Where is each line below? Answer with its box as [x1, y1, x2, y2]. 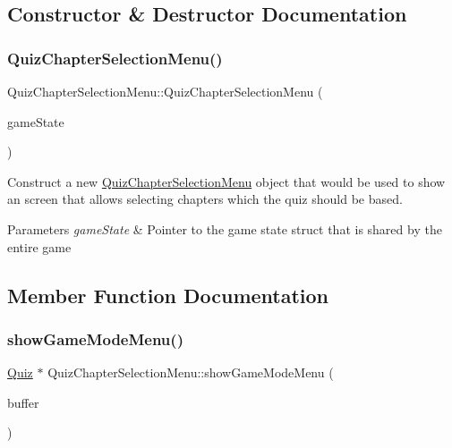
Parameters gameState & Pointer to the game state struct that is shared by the [7, 219, 442, 238]
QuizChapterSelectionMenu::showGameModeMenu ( [47, 363, 334, 382]
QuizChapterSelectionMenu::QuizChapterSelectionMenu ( [7, 82, 323, 100]
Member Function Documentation [7, 281, 329, 309]
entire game [7, 237, 72, 256]
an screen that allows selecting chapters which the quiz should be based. [7, 190, 403, 208]
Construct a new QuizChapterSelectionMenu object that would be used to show [7, 172, 446, 190]
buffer [7, 393, 39, 411]
